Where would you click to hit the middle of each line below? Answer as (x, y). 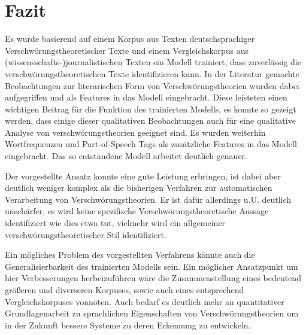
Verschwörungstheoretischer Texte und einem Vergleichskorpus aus (127, 50)
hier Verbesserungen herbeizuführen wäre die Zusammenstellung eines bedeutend (153, 278)
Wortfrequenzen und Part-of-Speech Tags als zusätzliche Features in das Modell (151, 144)
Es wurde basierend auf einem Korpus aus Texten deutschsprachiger (130, 39)
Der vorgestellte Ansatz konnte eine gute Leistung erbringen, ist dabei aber (143, 176)
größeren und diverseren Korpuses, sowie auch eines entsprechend (125, 290)
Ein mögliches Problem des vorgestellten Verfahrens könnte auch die (130, 255)
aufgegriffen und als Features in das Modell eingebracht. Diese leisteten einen (146, 97)
